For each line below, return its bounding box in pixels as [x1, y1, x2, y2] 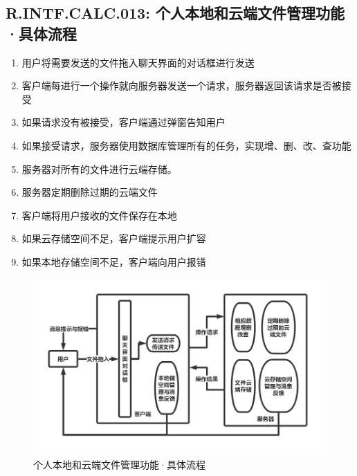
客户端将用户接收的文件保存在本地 [21, 208, 177, 222]
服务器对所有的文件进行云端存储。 [21, 161, 177, 176]
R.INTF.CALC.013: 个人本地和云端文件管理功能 [6, 2, 345, 24]
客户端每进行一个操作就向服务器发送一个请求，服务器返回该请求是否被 [21, 78, 342, 93]
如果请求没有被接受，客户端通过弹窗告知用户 [21, 115, 226, 129]
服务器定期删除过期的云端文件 [21, 185, 158, 199]
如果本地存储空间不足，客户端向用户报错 [21, 254, 206, 268]
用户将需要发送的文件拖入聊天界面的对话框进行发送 [21, 55, 255, 69]
